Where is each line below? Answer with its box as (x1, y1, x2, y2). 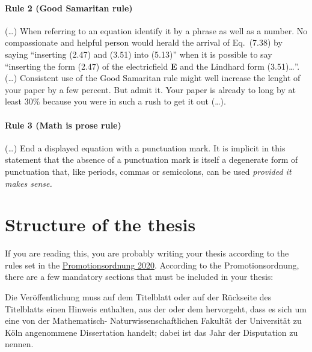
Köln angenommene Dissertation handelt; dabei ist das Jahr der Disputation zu (5, 326, 298, 338)
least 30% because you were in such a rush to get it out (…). (5, 95, 226, 108)
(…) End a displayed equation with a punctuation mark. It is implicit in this (5, 141, 286, 154)
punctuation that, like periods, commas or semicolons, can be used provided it (5, 165, 292, 177)
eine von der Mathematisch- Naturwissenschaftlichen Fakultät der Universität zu (5, 314, 302, 327)
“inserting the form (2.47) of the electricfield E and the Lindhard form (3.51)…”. (5, 59, 300, 72)
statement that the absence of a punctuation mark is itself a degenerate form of (5, 153, 298, 166)
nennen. (5, 338, 34, 350)
